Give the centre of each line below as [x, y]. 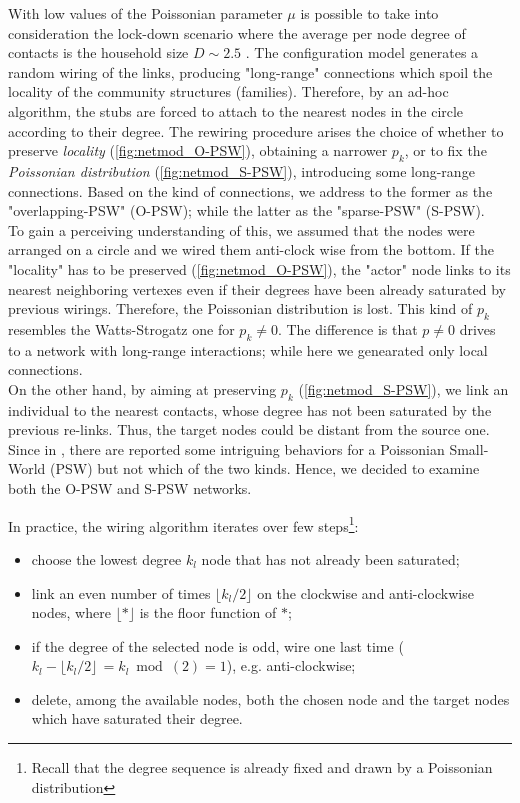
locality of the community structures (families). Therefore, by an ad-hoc [228, 91]
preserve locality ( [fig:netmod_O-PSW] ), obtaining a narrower [198, 150]
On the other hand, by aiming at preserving [142, 388]
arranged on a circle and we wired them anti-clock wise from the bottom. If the [251, 249]
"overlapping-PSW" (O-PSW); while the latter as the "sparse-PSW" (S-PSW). [246, 210]
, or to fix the [445, 150]
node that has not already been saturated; [330, 558]
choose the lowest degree [106, 558]
